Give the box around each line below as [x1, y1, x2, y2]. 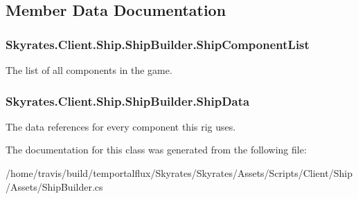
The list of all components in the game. [6, 63, 172, 77]
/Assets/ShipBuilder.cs [6, 179, 103, 193]
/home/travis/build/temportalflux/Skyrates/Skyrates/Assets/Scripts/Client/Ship [6, 166, 352, 180]
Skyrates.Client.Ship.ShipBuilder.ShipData [6, 92, 250, 109]
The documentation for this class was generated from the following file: [6, 142, 307, 157]
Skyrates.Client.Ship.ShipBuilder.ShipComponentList [6, 35, 310, 53]
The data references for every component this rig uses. [6, 119, 236, 133]
